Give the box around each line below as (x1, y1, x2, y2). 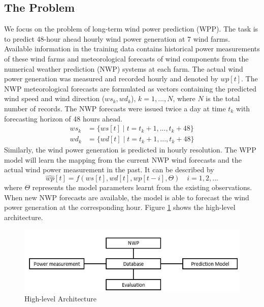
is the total (206, 93, 240, 104)
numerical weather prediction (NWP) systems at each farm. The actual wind (4, 63, 243, 74)
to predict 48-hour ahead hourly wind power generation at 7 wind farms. (4, 33, 230, 44)
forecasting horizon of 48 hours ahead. (4, 113, 122, 124)
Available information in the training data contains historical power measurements (4, 43, 260, 54)
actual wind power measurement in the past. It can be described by (4, 164, 214, 175)
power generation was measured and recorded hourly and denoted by (4, 73, 218, 84)
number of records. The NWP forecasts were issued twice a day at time (4, 103, 226, 113)
